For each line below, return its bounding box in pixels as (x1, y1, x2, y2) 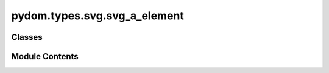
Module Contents (11, 51, 79, 62)
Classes (11, 32, 43, 42)
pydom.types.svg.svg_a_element (11, 9, 184, 22)
